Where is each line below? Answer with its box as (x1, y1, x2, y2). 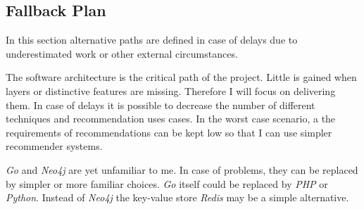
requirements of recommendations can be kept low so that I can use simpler (6, 125, 332, 139)
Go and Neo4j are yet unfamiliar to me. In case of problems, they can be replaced (6, 162, 358, 177)
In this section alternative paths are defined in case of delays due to (6, 32, 298, 47)
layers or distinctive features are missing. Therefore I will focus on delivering (6, 83, 336, 98)
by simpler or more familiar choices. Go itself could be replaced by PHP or (6, 176, 328, 191)
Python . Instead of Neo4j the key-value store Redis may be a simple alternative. (6, 190, 349, 205)
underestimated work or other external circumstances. (6, 46, 238, 61)
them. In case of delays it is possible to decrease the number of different (6, 97, 315, 112)
